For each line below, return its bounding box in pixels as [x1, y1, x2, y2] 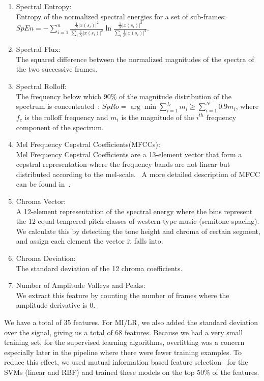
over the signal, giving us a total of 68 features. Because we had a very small [4, 327, 243, 337]
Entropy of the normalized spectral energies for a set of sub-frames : [16, 11, 226, 21]
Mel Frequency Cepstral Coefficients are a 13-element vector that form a [16, 149, 242, 159]
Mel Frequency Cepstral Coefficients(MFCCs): [16, 139, 160, 150]
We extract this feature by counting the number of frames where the [16, 289, 229, 300]
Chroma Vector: [16, 196, 66, 207]
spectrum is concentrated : [16, 101, 100, 111]
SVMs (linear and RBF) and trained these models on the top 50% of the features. [4, 366, 259, 377]
